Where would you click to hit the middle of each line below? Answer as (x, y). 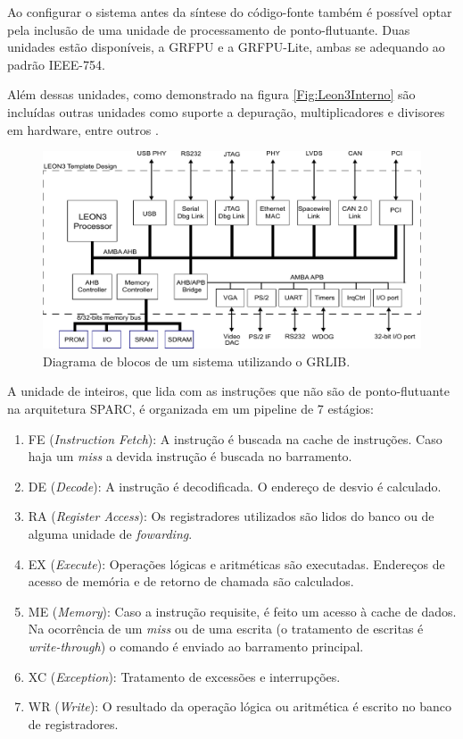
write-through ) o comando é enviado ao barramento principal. (196, 646)
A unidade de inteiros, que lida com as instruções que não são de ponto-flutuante (228, 391)
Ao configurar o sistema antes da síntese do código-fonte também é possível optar (230, 12)
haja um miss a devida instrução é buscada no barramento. (190, 456)
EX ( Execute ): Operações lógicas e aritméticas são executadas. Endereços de (236, 563)
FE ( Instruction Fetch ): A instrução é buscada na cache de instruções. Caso (235, 438)
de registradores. (73, 723)
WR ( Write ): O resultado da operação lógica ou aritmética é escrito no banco (240, 706)
